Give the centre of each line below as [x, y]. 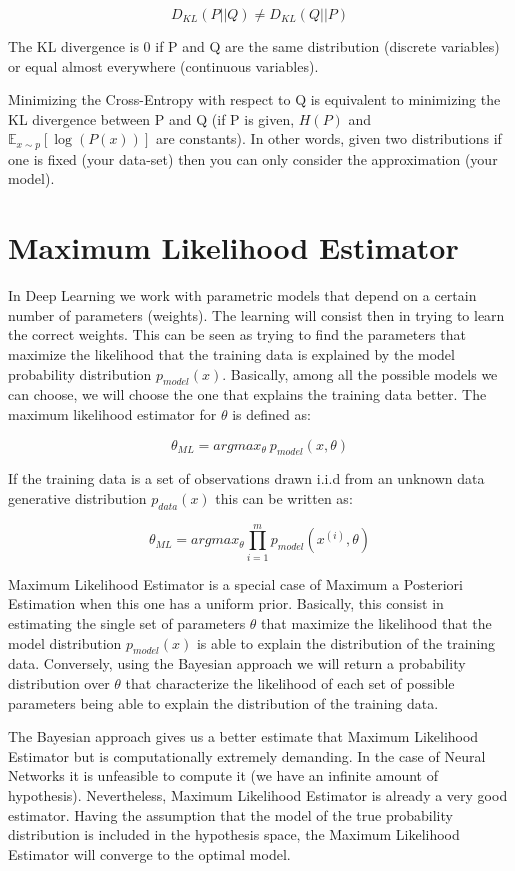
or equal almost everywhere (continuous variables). [163, 65]
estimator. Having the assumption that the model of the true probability [230, 814]
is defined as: [271, 413]
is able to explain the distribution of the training [346, 642]
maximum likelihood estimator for [112, 413]
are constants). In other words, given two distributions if [328, 138]
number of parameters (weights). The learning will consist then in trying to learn [256, 314]
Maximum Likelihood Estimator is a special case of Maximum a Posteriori [235, 583]
